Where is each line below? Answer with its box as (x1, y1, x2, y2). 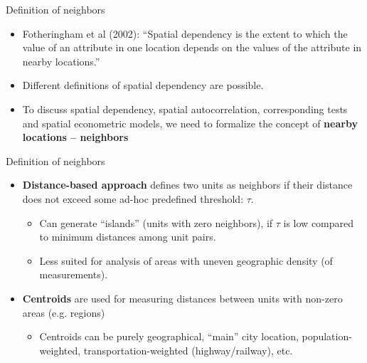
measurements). (39, 267, 108, 282)
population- (302, 329, 352, 344)
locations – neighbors (22, 130, 129, 144)
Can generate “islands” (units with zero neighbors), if (39, 215, 273, 230)
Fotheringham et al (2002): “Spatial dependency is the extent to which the (22, 26, 348, 41)
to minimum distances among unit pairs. (39, 229, 216, 244)
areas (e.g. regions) (22, 305, 105, 320)
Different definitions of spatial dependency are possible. (22, 78, 264, 93)
